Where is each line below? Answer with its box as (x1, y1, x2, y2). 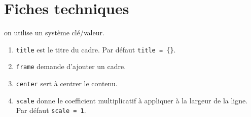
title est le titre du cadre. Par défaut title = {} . (16, 44, 176, 54)
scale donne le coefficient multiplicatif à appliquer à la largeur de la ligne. (16, 95, 248, 105)
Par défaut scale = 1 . (16, 105, 86, 115)
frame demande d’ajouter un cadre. (16, 61, 126, 72)
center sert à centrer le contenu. (16, 78, 118, 89)
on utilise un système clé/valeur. (4, 27, 104, 38)
